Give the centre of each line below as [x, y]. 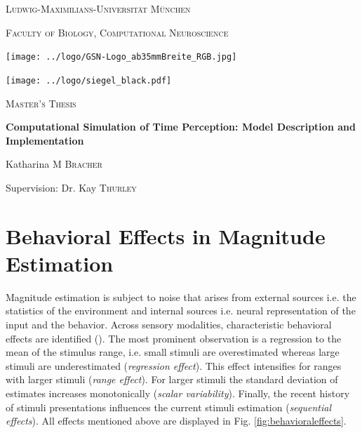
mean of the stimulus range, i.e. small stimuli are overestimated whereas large [173, 352]
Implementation [45, 140]
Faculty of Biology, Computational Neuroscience [117, 32]
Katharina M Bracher [54, 164]
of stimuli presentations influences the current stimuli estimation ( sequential [169, 407]
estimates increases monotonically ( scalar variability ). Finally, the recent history [178, 393]
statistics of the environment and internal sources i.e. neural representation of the [181, 311]
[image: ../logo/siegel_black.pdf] [89, 80]
